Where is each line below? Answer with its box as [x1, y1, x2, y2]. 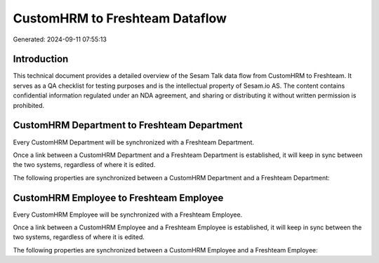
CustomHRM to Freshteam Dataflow [13, 11, 227, 26]
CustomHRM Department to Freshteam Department [13, 119, 243, 131]
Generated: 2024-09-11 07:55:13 [13, 35, 107, 43]
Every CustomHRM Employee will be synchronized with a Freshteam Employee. [13, 210, 243, 219]
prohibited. [13, 101, 45, 109]
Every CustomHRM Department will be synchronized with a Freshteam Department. [13, 137, 255, 147]
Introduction [13, 53, 69, 65]
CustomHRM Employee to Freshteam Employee [13, 191, 224, 203]
